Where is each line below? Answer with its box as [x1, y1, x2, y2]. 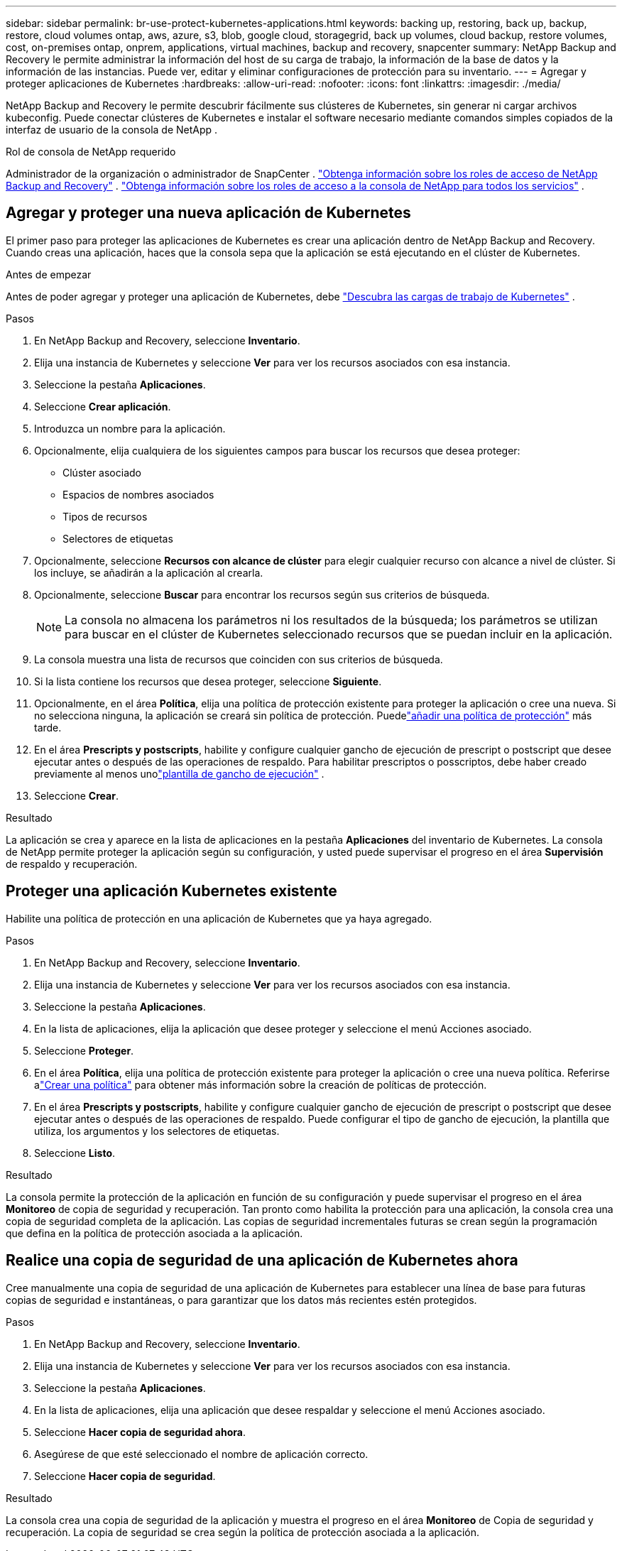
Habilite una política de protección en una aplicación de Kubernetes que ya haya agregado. [6, 912, 432, 925]
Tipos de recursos [62, 510, 148, 523]
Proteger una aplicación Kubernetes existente [6, 882, 337, 900]
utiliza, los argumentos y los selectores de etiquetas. [34, 1124, 280, 1137]
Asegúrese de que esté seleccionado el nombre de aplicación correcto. [34, 1447, 369, 1460]
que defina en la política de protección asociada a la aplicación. [6, 1226, 303, 1239]
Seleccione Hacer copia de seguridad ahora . [34, 1425, 246, 1438]
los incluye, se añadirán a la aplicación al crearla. [34, 566, 263, 579]
